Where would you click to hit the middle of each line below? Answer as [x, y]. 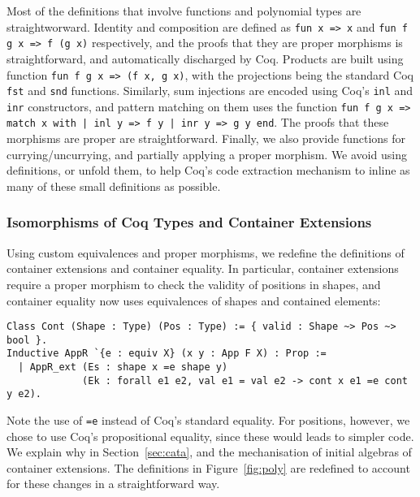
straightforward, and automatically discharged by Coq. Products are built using [205, 58]
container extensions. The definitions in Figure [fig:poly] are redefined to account [208, 467]
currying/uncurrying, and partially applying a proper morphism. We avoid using [207, 154]
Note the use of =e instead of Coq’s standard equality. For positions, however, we [208, 420]
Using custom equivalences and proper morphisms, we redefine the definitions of [206, 252]
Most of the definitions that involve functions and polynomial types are [184, 11]
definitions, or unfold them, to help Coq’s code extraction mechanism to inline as [208, 170]
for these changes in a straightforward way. [113, 484]
